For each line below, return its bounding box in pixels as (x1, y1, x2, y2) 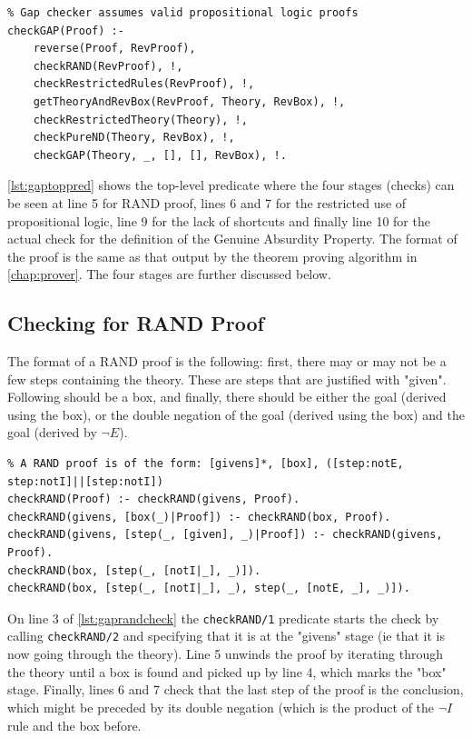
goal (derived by (7, 423, 97, 442)
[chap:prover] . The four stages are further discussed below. (7, 264, 331, 284)
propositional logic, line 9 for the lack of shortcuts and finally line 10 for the (7, 211, 430, 230)
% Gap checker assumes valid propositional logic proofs (7, 6, 359, 19)
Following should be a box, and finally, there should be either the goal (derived (7, 387, 447, 406)
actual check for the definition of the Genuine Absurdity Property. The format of (7, 229, 457, 248)
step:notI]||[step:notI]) (7, 474, 163, 488)
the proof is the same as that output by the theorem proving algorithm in (7, 246, 418, 265)
